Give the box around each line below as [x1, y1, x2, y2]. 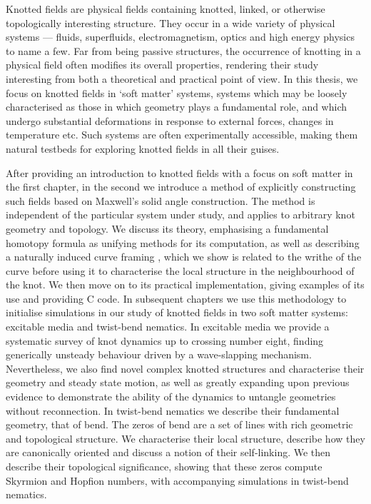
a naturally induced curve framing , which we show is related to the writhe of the [6, 249, 362, 264]
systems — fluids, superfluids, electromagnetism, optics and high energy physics [6, 29, 355, 44]
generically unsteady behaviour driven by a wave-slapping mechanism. [6, 347, 312, 362]
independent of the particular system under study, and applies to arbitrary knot [6, 207, 355, 222]
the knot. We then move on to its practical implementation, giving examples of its [6, 277, 365, 292]
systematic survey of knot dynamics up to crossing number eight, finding [6, 333, 324, 348]
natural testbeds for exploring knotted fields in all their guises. [6, 141, 280, 156]
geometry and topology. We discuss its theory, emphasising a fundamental [6, 221, 329, 236]
